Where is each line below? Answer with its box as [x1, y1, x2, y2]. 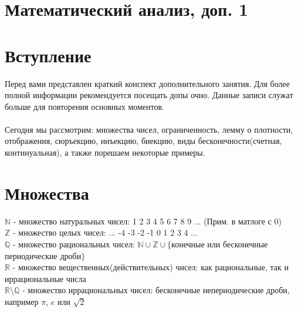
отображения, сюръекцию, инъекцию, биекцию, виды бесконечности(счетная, [5, 135, 282, 147]
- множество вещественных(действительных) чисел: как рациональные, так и [12, 261, 289, 273]
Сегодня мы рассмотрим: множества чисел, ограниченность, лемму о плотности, [5, 123, 293, 135]
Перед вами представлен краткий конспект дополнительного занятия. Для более [5, 77, 290, 89]
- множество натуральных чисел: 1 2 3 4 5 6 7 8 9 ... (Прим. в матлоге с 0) [13, 214, 282, 227]
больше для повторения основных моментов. [5, 100, 164, 112]
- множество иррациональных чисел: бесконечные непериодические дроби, [22, 284, 290, 296]
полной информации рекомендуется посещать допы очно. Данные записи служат [5, 89, 293, 101]
